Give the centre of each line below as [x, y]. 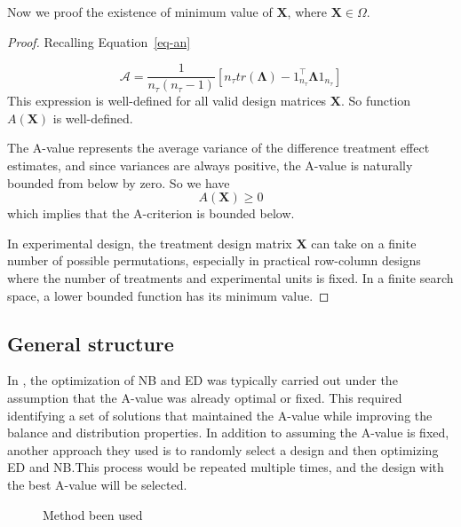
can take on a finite [364, 243]
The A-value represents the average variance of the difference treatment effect [219, 148]
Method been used [93, 514]
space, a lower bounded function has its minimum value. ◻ [168, 295]
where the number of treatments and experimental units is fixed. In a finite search [230, 278]
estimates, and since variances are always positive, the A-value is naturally [210, 165]
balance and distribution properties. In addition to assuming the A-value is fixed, [228, 433]
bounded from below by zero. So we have [119, 182]
